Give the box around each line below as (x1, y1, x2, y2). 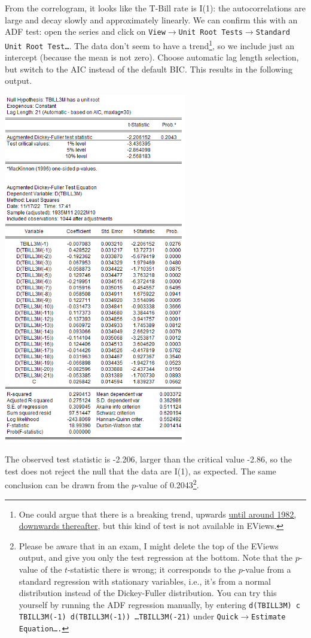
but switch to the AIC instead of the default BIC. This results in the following (5, 62, 292, 75)
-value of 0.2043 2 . (136, 477, 199, 491)
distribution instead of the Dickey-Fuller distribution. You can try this (19, 586, 277, 599)
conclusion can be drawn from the (5, 479, 129, 491)
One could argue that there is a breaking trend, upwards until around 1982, (19, 507, 297, 520)
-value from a (242, 563, 291, 576)
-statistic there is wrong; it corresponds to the (68, 563, 236, 576)
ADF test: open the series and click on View (5, 25, 166, 38)
